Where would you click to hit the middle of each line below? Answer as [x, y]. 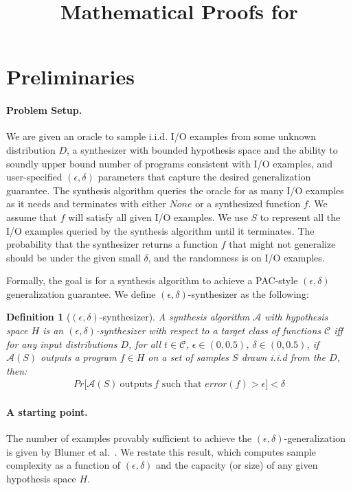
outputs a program [79, 357]
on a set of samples [189, 357]
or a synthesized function [248, 203]
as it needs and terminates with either [86, 203]
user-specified [34, 177]
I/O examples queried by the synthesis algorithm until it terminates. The [160, 230]
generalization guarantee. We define [81, 293]
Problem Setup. [44, 110]
